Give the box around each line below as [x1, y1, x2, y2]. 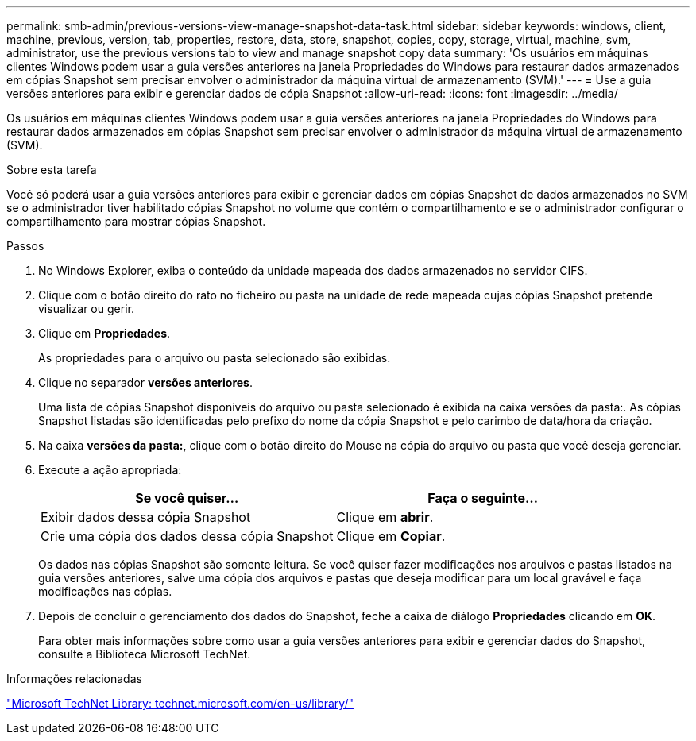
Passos [6, 239, 44, 253]
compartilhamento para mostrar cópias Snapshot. [6, 214, 266, 228]
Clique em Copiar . [336, 528, 446, 544]
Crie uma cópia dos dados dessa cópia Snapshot [41, 528, 334, 544]
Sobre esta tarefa [6, 163, 97, 176]
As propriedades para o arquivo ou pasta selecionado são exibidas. [38, 351, 391, 365]
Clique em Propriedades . [38, 326, 171, 340]
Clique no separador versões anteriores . [38, 376, 253, 389]
